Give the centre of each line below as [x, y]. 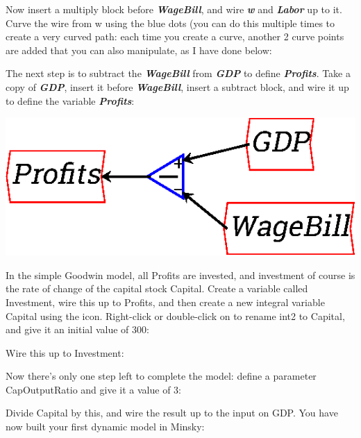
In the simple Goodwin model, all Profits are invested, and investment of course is [180, 275]
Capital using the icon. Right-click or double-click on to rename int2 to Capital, [175, 315]
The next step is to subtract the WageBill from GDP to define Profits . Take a [178, 73]
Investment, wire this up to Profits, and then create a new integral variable [165, 302]
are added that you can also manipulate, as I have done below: [139, 50]
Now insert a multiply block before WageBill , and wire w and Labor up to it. [174, 9]
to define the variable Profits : [70, 100]
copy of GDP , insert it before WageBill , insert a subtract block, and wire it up [177, 86]
